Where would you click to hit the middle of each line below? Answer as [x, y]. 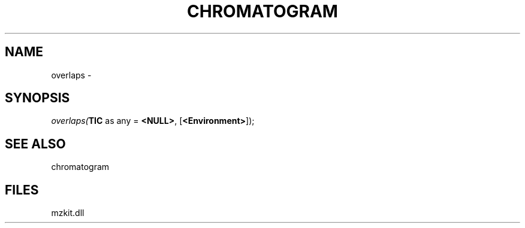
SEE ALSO [35, 144]
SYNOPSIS [37, 98]
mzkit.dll [68, 213]
